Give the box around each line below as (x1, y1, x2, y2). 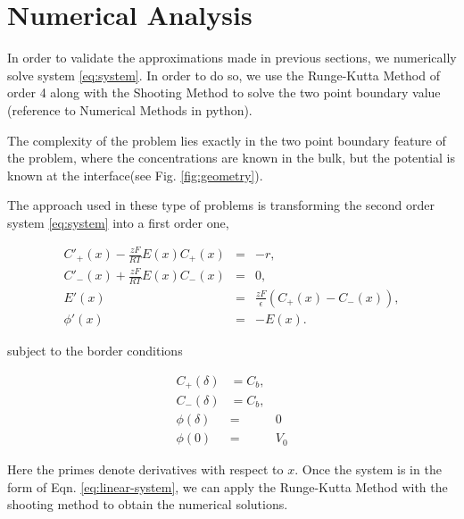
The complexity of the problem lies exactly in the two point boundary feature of (7, 130, 446, 149)
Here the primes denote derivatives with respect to (7, 460, 284, 479)
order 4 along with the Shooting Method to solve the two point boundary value (7, 83, 441, 102)
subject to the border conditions (7, 340, 183, 359)
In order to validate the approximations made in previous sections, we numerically (7, 48, 457, 67)
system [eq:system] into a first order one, (7, 213, 229, 231)
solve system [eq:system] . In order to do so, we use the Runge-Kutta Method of (7, 65, 440, 84)
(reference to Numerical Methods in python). (7, 100, 253, 119)
